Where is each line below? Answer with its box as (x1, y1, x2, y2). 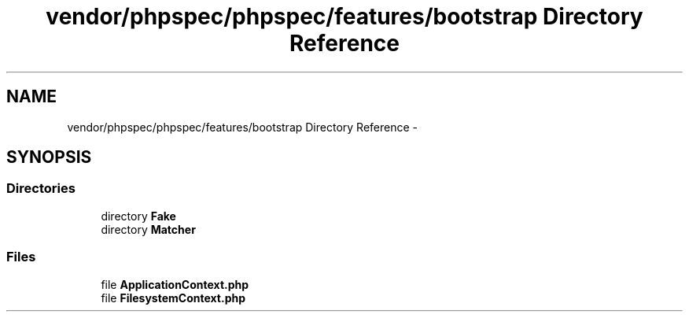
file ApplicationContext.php (101, 277, 249, 291)
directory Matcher (101, 222, 196, 236)
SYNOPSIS (6, 147, 92, 168)
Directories (6, 180, 76, 197)
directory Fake (101, 209, 176, 223)
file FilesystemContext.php (101, 290, 246, 305)
